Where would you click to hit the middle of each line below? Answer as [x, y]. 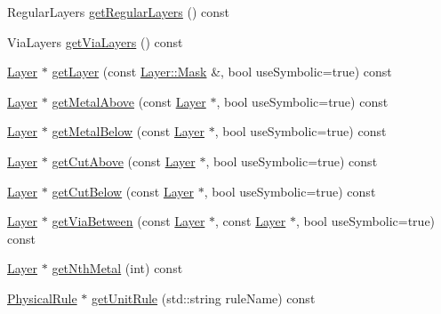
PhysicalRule [42, 298]
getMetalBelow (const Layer [128, 131]
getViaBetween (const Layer [128, 221]
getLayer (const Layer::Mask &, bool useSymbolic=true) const [222, 72]
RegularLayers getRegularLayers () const [119, 12]
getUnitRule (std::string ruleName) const [203, 298]
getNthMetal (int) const [117, 268]
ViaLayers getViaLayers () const [95, 41]
